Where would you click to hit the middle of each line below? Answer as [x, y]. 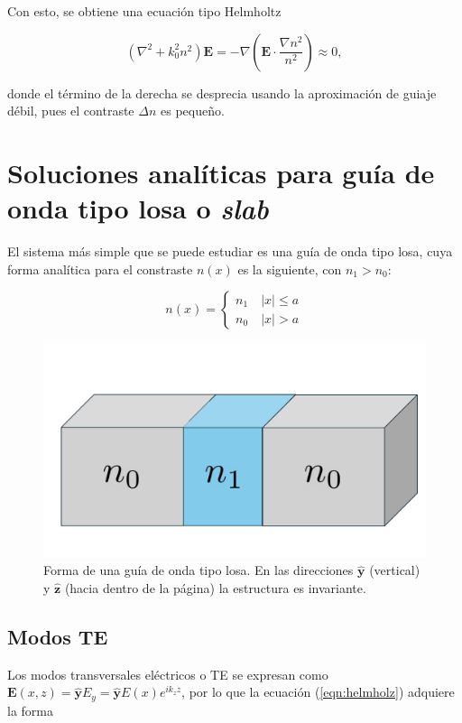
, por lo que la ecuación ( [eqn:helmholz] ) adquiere [318, 692]
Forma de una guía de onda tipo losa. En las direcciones [199, 570]
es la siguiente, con [290, 269]
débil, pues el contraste [71, 111]
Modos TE [58, 636]
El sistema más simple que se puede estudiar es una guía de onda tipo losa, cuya [230, 251]
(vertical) [395, 570]
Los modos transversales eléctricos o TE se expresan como [168, 674]
